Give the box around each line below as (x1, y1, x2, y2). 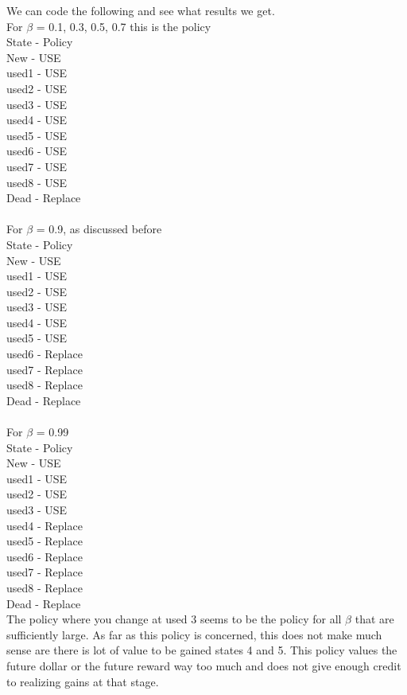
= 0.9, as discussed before (36, 221, 162, 237)
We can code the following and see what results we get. (6, 2, 275, 18)
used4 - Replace (6, 517, 83, 533)
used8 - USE (6, 174, 68, 190)
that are (355, 611, 394, 627)
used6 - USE (6, 143, 68, 159)
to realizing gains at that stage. (6, 673, 159, 689)
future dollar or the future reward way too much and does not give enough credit (6, 657, 401, 674)
